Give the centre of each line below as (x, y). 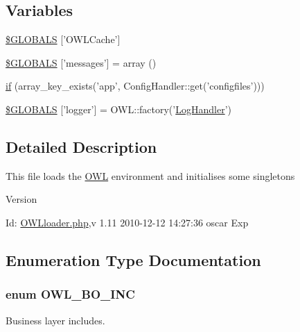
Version (21, 199)
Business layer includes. (55, 320)
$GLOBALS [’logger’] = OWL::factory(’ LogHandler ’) (118, 109)
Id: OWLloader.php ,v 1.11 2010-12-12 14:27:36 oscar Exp (127, 222)
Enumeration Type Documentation (133, 259)
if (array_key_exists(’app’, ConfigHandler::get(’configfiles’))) (135, 86)
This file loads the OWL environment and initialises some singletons (150, 175)
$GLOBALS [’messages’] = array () (81, 62)
